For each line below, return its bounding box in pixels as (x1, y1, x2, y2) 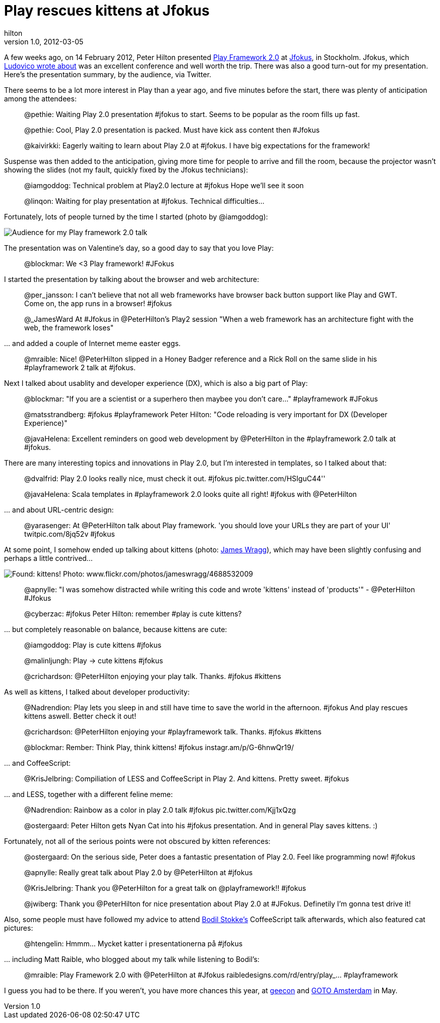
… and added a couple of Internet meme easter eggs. (4, 338, 181, 348)
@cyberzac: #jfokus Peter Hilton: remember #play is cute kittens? (24, 609, 242, 618)
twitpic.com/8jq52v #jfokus (24, 529, 115, 538)
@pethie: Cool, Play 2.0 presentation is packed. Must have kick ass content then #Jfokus (24, 125, 320, 134)
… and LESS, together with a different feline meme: (4, 789, 173, 799)
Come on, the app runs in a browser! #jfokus (24, 299, 172, 308)
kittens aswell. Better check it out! (24, 711, 137, 720)
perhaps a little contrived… (4, 553, 93, 562)
